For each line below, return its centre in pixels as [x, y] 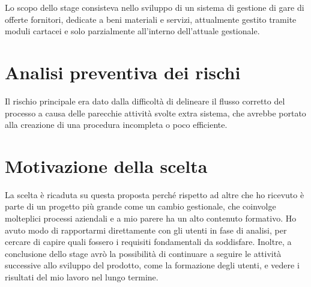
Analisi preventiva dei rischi [123, 72]
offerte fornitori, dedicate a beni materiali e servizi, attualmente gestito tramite [151, 19]
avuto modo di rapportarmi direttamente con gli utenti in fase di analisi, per [146, 230]
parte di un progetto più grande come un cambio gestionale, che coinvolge [140, 206]
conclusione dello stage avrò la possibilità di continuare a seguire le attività [143, 253]
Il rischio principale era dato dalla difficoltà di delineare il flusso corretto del [145, 101]
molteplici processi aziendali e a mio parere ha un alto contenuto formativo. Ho [151, 218]
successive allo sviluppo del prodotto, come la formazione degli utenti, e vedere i [152, 265]
